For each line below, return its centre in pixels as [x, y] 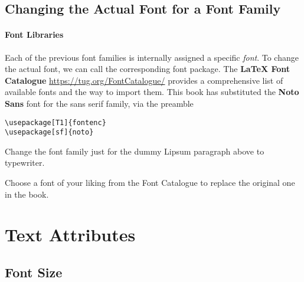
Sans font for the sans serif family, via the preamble [99, 103]
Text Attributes [70, 235]
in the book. [27, 194]
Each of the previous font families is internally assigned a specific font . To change [152, 57]
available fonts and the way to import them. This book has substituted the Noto [152, 92]
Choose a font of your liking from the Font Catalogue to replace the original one [150, 183]
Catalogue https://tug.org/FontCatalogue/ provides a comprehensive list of [144, 80]
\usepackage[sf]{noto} [49, 132]
